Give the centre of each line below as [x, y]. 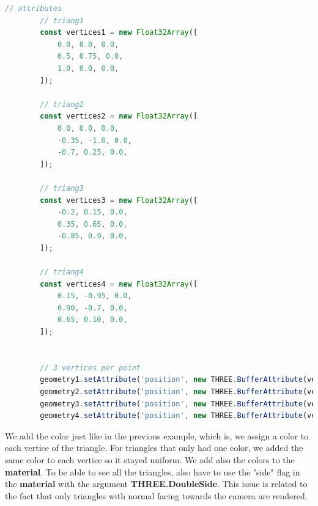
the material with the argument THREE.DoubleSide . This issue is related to [156, 484]
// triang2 [62, 104]
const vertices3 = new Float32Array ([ [119, 200]
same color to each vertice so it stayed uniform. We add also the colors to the [150, 459]
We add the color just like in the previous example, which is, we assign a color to [157, 435]
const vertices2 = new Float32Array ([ [119, 116]
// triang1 [62, 20]
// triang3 [62, 188]
